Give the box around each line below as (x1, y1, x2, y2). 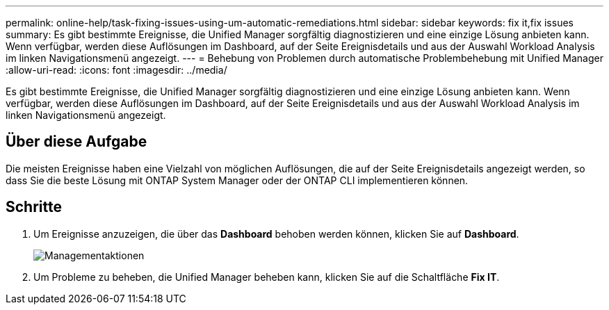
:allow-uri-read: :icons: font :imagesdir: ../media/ (6, 64, 227, 76)
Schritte (6, 198, 62, 216)
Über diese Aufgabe (6, 133, 147, 151)
